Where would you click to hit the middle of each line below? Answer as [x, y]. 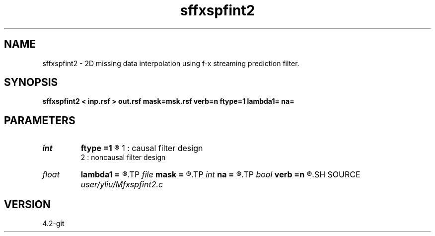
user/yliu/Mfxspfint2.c [122, 185]
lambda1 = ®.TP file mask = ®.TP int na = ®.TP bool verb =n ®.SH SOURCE [220, 175]
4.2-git [53, 224]
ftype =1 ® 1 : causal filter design [142, 148]
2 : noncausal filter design [123, 157]
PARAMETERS [40, 120]
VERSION [28, 204]
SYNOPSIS [31, 82]
